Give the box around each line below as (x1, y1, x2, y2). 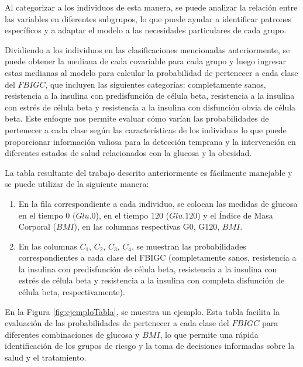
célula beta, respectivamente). (18, 286, 125, 298)
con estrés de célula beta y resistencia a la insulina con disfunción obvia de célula (5, 101, 296, 113)
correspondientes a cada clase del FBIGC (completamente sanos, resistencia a (18, 251, 297, 264)
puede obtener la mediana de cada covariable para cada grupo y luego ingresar (5, 55, 286, 67)
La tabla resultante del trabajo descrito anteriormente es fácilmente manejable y (5, 166, 292, 178)
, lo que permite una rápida (160, 328, 259, 340)
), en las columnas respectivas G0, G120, (74, 220, 220, 233)
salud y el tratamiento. (5, 351, 87, 363)
